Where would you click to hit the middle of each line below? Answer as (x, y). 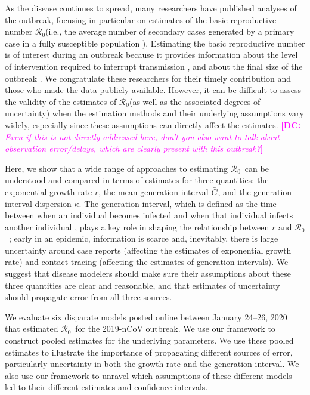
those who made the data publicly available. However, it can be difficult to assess (153, 90)
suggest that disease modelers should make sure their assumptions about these (148, 274)
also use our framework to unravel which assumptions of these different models (148, 375)
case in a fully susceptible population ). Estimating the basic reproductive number (155, 43)
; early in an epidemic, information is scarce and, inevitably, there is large (144, 238)
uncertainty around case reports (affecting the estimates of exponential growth (148, 250)
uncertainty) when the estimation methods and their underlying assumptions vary (154, 113)
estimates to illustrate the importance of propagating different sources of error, (149, 352)
